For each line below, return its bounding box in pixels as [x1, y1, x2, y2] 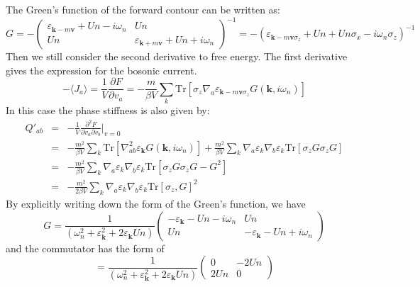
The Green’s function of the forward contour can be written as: [6, 2, 281, 16]
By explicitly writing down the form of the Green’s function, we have [6, 196, 306, 211]
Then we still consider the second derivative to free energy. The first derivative [6, 49, 348, 64]
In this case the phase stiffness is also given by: [6, 103, 210, 118]
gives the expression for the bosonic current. [6, 62, 197, 77]
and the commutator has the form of [6, 240, 165, 255]
